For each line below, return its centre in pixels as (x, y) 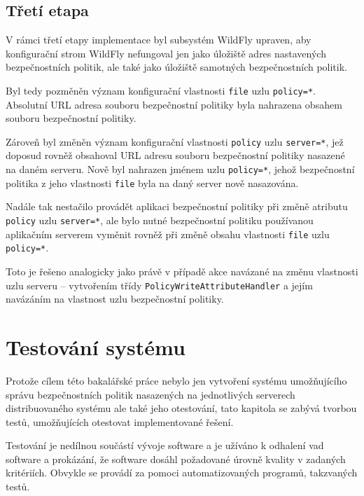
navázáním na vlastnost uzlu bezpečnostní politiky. (115, 299)
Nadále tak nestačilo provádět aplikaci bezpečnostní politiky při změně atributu (177, 206)
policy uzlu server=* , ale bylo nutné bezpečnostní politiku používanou (160, 220)
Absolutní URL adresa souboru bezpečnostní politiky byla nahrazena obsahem (174, 104)
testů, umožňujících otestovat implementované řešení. (120, 421)
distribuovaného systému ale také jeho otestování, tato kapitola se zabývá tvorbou (181, 408)
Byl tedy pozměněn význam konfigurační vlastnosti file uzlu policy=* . (161, 90)
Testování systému (96, 346)
